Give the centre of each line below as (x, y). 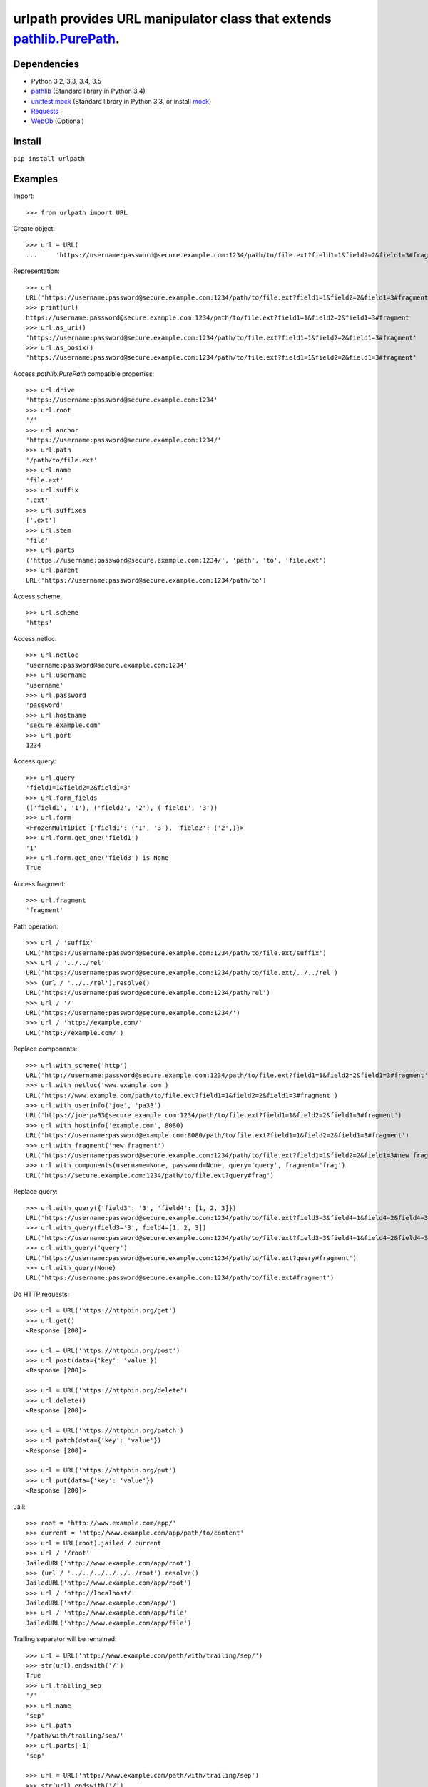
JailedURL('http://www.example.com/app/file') (109, 1623)
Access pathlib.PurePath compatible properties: (84, 373)
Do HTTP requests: (41, 1294)
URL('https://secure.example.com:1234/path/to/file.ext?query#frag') (150, 1175)
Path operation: (36, 926)
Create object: (34, 229)
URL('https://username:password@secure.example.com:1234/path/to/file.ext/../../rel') (182, 973)
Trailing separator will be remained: (65, 1639)
